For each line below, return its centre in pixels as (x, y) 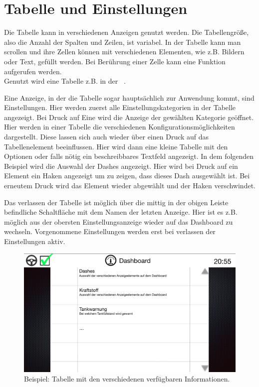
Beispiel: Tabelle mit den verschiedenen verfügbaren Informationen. (127, 379)
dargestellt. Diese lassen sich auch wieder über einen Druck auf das (107, 137)
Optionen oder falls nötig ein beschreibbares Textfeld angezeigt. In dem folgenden (129, 156)
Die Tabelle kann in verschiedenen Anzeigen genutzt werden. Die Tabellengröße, (127, 32)
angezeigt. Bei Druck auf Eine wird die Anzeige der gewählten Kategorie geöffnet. (129, 117)
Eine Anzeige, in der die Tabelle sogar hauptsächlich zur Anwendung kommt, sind (129, 97)
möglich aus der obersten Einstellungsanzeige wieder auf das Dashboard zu (119, 221)
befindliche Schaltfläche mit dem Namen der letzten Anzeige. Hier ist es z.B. (121, 212)
